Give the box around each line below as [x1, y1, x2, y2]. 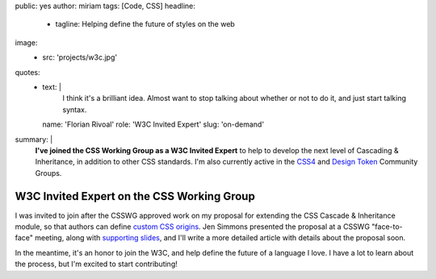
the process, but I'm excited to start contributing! [15, 259, 178, 269]
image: [15, 37, 38, 48]
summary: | [15, 134, 53, 144]
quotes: [15, 67, 40, 77]
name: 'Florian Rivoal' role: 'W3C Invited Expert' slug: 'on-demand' [42, 119, 265, 129]
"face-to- [371, 222, 403, 231]
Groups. [35, 168, 62, 177]
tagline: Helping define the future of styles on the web [55, 19, 236, 29]
